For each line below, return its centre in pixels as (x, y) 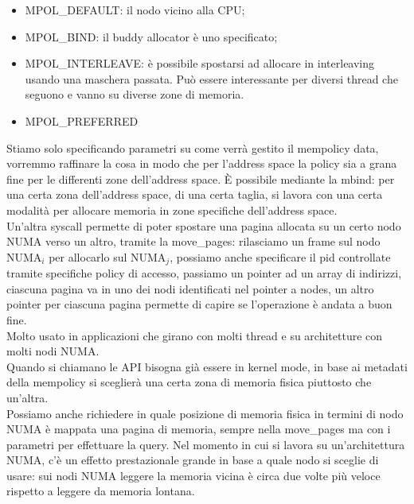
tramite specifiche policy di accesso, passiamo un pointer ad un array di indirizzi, (204, 273)
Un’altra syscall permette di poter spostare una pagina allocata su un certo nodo (204, 225)
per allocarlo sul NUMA (107, 256)
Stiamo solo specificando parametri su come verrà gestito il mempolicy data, (193, 147)
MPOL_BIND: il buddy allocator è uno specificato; (151, 36)
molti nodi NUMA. (53, 351)
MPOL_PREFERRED (82, 120)
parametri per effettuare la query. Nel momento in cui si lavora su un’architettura (206, 444)
